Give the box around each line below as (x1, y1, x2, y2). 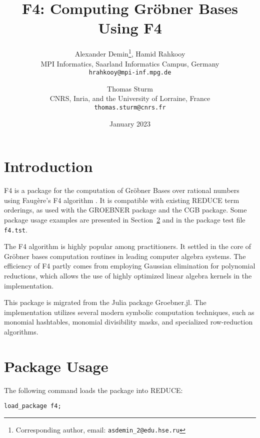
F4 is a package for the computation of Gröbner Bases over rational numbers (4, 185, 239, 195)
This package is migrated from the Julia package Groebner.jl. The (4, 297, 206, 307)
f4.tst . (4, 224, 27, 234)
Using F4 (98, 17, 162, 38)
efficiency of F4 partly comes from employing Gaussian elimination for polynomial (4, 260, 255, 271)
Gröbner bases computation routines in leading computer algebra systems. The (4, 250, 246, 261)
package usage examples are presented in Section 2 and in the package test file (4, 214, 245, 224)
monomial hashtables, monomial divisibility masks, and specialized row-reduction (4, 316, 253, 327)
